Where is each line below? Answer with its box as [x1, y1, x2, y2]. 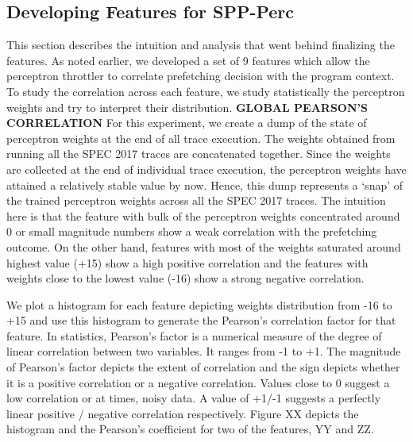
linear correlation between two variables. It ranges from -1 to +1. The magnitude [6, 343, 401, 359]
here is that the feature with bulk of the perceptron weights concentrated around [6, 207, 400, 224]
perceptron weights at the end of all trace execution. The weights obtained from [6, 129, 396, 146]
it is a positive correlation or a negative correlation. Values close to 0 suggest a [6, 374, 390, 390]
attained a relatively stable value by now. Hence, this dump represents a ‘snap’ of [6, 176, 403, 193]
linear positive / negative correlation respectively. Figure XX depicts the [6, 405, 359, 421]
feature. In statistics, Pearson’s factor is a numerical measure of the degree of [6, 327, 382, 344]
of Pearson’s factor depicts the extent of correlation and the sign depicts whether [6, 359, 400, 375]
